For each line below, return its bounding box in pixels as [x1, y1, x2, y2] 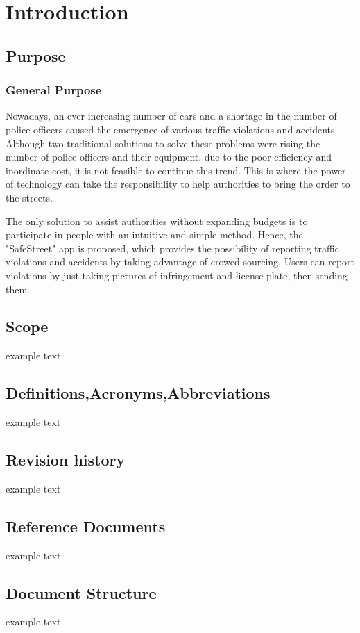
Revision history [6, 449, 126, 470]
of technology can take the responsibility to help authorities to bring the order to [6, 176, 350, 191]
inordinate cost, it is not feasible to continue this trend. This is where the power [6, 163, 346, 177]
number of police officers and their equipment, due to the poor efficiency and [6, 149, 332, 164]
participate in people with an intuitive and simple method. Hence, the [6, 227, 303, 242]
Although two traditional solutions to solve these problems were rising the [6, 135, 320, 150]
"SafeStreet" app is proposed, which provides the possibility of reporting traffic [6, 240, 339, 255]
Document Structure [6, 582, 157, 603]
